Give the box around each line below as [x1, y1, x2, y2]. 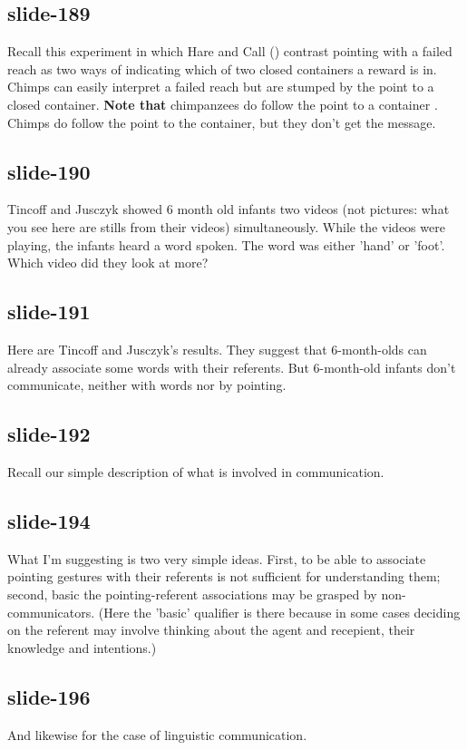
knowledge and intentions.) [7, 638, 157, 657]
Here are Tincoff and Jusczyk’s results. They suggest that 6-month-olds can [7, 339, 427, 358]
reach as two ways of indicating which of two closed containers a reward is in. [7, 59, 437, 78]
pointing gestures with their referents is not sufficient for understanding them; [7, 567, 441, 586]
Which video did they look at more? [7, 253, 209, 272]
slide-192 [7, 420, 91, 448]
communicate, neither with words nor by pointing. [7, 375, 287, 394]
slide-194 [7, 506, 91, 534]
